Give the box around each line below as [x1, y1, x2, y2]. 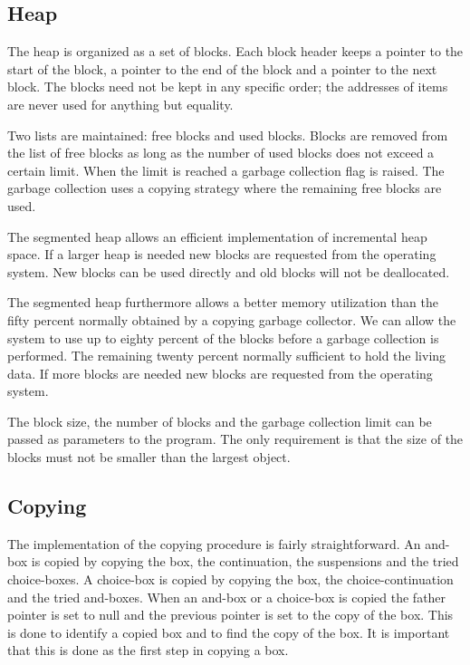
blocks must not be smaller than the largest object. [7, 448, 291, 467]
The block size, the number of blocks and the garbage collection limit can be [7, 411, 432, 430]
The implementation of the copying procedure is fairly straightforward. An [7, 534, 421, 553]
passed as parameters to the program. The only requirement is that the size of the [7, 429, 464, 448]
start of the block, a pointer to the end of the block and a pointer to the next [7, 59, 437, 78]
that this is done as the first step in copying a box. [7, 641, 289, 660]
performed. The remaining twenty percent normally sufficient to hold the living [7, 346, 446, 365]
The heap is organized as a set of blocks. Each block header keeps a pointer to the [7, 42, 464, 61]
